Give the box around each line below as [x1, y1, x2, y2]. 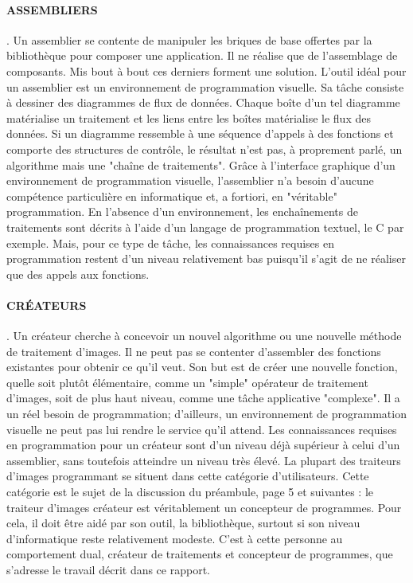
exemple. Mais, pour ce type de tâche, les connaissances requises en [6, 234, 334, 251]
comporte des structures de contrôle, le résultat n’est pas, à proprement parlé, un [6, 140, 403, 157]
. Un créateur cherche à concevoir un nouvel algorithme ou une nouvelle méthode [6, 327, 402, 344]
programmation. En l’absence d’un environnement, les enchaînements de [6, 203, 358, 220]
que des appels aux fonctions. [6, 265, 150, 282]
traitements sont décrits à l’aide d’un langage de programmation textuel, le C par [6, 218, 404, 235]
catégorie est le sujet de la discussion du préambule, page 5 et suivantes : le [6, 483, 373, 500]
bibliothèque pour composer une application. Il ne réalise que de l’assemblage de [6, 47, 398, 64]
